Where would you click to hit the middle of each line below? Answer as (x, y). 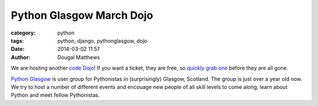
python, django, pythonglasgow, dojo (102, 40)
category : (23, 33)
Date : (18, 49)
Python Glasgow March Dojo (82, 15)
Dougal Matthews (79, 57)
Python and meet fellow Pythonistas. (55, 95)
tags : (17, 40)
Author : (21, 57)
